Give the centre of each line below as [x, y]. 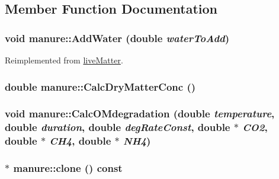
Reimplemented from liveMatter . [64, 60]
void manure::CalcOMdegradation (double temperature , [140, 114]
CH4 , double [80, 141]
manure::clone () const [68, 168]
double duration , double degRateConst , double [118, 127]
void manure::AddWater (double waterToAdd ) [117, 38]
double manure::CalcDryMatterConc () [100, 86]
